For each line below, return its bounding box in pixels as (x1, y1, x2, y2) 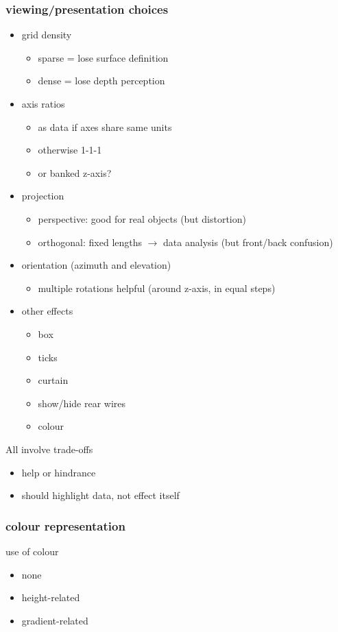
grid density (21, 27, 72, 42)
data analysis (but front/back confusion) (163, 234, 333, 249)
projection (21, 189, 64, 203)
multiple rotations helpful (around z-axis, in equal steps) (38, 280, 276, 295)
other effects (21, 304, 73, 318)
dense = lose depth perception (38, 73, 165, 88)
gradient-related (21, 613, 88, 627)
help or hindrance (21, 465, 96, 479)
